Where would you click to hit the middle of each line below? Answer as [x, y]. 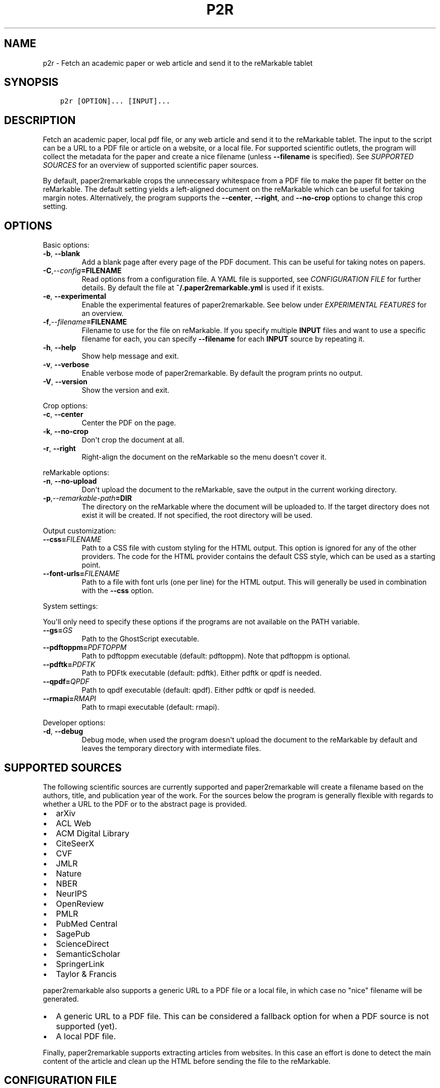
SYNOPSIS [31, 82]
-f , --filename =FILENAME [85, 322]
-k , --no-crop [66, 431]
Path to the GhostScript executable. [140, 639]
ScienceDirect [82, 944]
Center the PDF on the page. [129, 423]
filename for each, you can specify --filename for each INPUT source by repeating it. [223, 339]
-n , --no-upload [70, 481]
